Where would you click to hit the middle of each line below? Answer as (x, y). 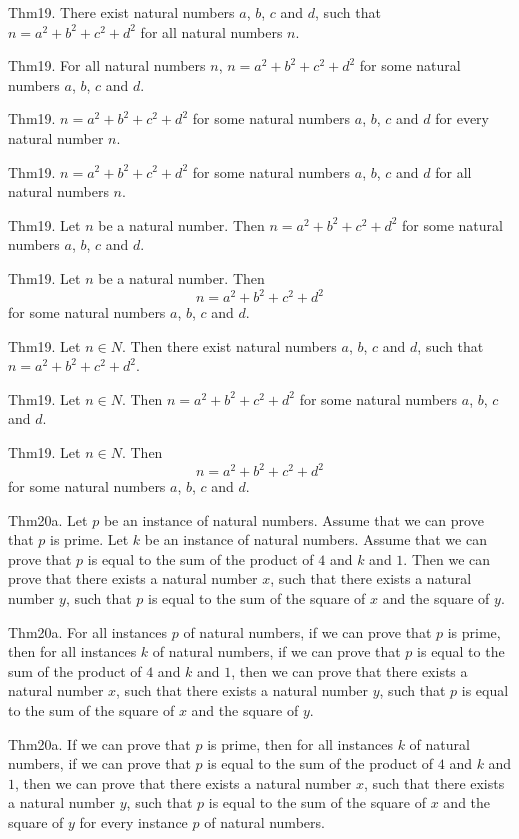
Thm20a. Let (48, 519)
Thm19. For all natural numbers (107, 65)
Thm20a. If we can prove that (99, 743)
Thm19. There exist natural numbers (121, 12)
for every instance (133, 822)
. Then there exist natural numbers (229, 345)
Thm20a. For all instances (88, 631)
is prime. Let (89, 539)
